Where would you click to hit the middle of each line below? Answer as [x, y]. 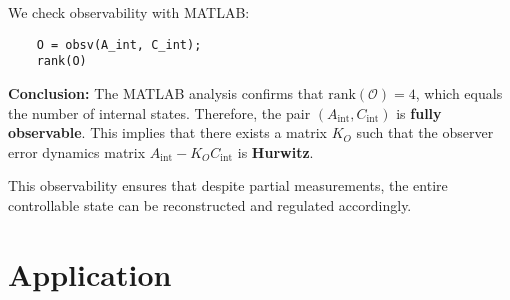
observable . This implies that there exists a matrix [167, 132]
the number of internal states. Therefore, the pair [159, 112]
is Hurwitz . [275, 151]
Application [90, 273]
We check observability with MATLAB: [129, 12]
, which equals [459, 92]
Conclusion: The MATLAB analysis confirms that [166, 92]
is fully [419, 112]
